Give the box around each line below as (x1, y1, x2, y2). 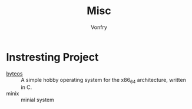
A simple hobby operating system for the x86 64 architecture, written (21, 76, 187, 85)
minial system (21, 96, 55, 104)
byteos (6, 70, 23, 77)
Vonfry (90, 24, 108, 31)
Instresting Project (6, 50, 99, 64)
